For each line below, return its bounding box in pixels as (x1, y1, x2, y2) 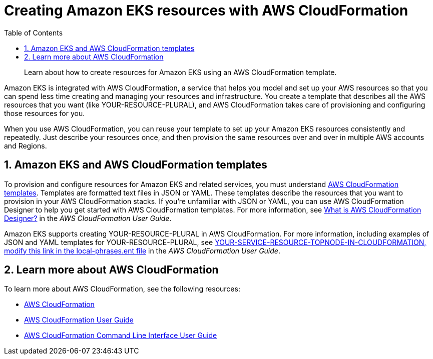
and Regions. (4, 141, 47, 150)
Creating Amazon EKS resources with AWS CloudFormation (4, 2, 408, 19)
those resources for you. (4, 108, 85, 117)
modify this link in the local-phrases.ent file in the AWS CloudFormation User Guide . (4, 246, 280, 255)
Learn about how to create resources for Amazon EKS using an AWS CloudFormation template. (24, 67, 337, 76)
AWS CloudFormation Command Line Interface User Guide (24, 331, 217, 340)
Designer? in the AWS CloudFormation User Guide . (4, 213, 172, 222)
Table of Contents (4, 28, 63, 37)
